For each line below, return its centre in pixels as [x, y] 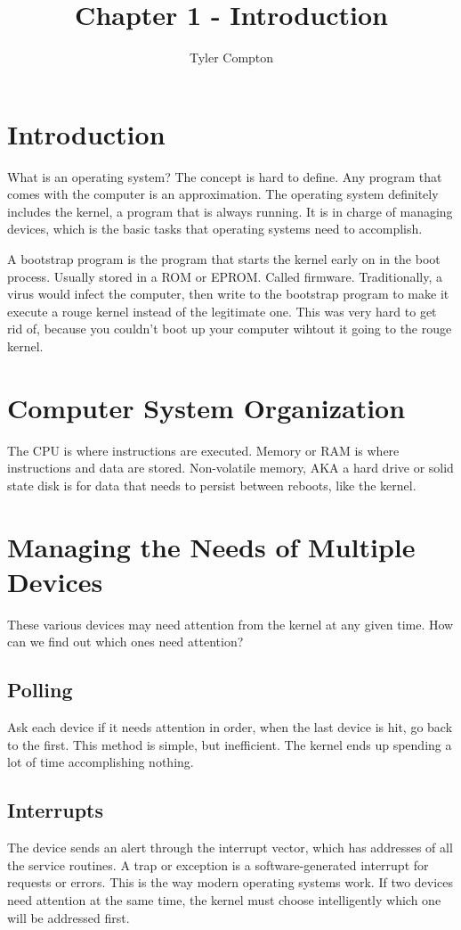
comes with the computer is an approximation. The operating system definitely [223, 194]
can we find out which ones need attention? [125, 642]
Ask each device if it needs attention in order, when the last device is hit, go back [230, 727]
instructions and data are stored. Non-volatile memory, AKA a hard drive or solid [230, 468]
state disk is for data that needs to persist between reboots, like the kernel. [212, 485]
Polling [40, 690]
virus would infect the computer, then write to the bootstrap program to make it [228, 294]
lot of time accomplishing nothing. [101, 762]
